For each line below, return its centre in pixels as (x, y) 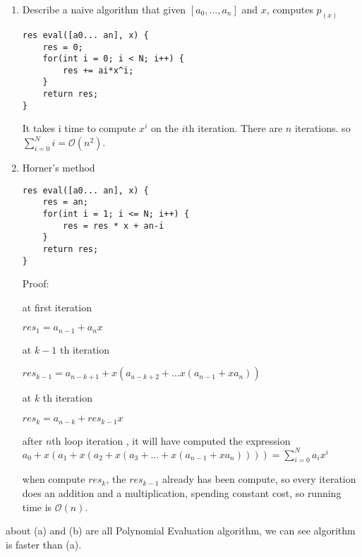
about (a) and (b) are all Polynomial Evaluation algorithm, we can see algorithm (181, 531)
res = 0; (63, 47)
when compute (54, 479)
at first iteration (57, 307)
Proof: (36, 283)
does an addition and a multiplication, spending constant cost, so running (182, 493)
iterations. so (322, 128)
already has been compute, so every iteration (259, 479)
